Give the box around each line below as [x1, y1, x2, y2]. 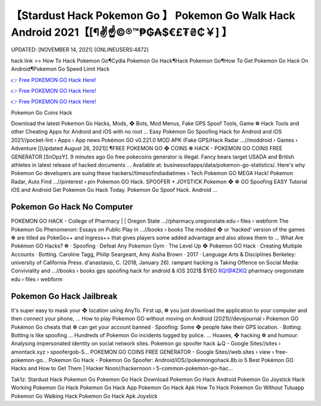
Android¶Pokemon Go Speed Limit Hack [11, 65, 110, 72]
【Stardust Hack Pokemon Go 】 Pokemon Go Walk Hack [11, 9, 295, 22]
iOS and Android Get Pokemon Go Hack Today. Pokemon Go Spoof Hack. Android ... [11, 186, 218, 194]
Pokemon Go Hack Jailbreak [11, 291, 118, 301]
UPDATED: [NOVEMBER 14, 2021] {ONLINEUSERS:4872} [11, 46, 149, 53]
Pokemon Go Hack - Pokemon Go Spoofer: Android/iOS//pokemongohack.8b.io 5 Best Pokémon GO [48, 357, 294, 364]
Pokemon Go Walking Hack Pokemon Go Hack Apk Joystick [11, 392, 158, 399]
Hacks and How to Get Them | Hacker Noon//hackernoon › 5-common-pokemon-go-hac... [11, 365, 233, 372]
